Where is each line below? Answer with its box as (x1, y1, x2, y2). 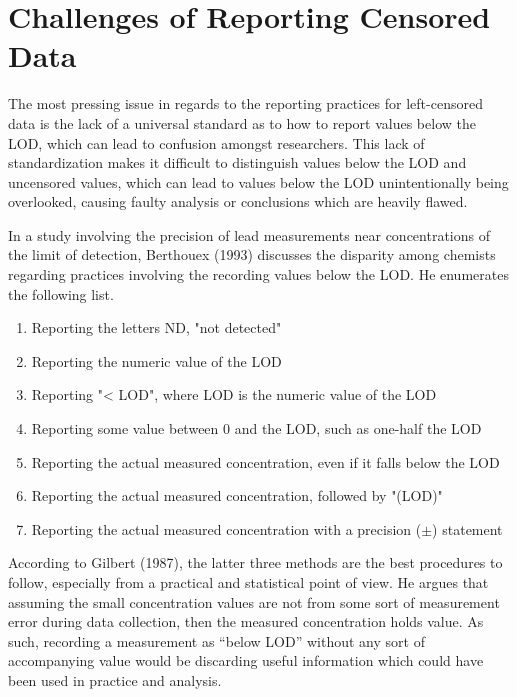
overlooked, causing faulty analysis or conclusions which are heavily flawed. (8, 191, 468, 212)
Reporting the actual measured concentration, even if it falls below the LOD (31, 451, 500, 472)
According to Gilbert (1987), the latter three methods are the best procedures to (8, 552, 503, 573)
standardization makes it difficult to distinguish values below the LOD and (8, 152, 467, 173)
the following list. (8, 283, 114, 304)
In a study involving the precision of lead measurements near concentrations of (8, 224, 490, 245)
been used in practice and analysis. (8, 669, 222, 690)
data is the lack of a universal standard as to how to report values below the (8, 112, 476, 133)
